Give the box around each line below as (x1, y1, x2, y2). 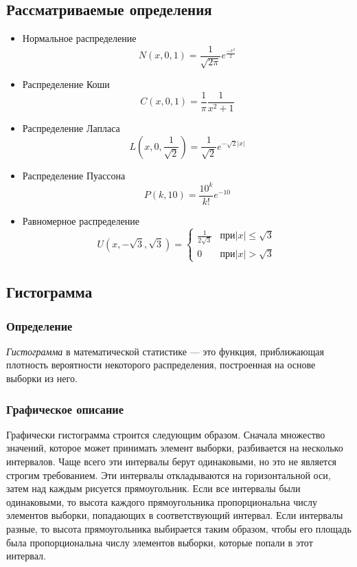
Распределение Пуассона (22, 168, 126, 182)
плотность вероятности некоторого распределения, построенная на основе (6, 357, 316, 372)
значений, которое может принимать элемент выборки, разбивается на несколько (6, 441, 343, 455)
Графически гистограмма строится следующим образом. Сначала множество (6, 427, 325, 441)
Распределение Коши (22, 77, 110, 91)
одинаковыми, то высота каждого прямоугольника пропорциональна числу (6, 494, 317, 509)
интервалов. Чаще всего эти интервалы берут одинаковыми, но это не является (6, 454, 337, 468)
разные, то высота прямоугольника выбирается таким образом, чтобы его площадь (6, 521, 352, 535)
